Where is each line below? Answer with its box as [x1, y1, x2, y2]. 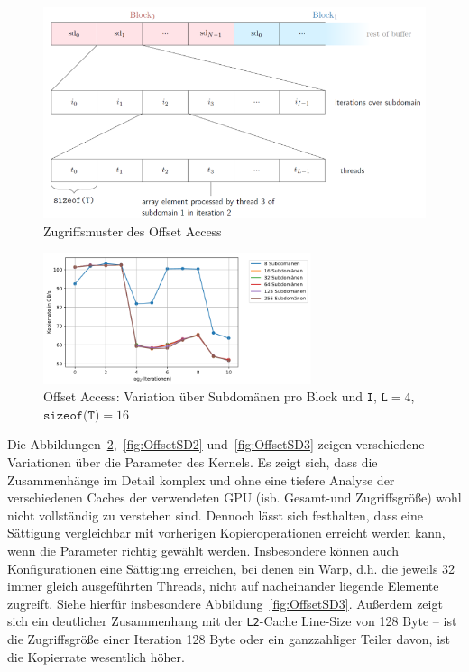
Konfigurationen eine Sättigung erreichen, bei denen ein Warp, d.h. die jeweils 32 [7, 558, 455, 577]
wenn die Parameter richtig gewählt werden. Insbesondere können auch [7, 541, 400, 560]
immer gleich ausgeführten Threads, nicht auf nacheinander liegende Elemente [7, 576, 439, 595]
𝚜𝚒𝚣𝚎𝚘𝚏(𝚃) [43, 409, 100, 422]
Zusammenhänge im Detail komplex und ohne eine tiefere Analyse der [7, 470, 395, 489]
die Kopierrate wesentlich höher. [7, 647, 185, 666]
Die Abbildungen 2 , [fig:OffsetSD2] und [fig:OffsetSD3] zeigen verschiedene [7, 435, 425, 454]
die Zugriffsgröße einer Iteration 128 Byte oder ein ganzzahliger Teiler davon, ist [7, 630, 450, 649]
